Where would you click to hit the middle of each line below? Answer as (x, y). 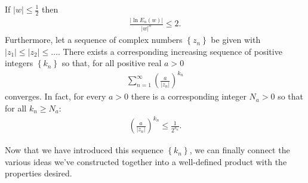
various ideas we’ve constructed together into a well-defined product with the (146, 161)
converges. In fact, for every (56, 96)
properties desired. (38, 173)
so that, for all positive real (112, 63)
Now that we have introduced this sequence (84, 150)
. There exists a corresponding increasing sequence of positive (170, 51)
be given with (236, 40)
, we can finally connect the (240, 150)
